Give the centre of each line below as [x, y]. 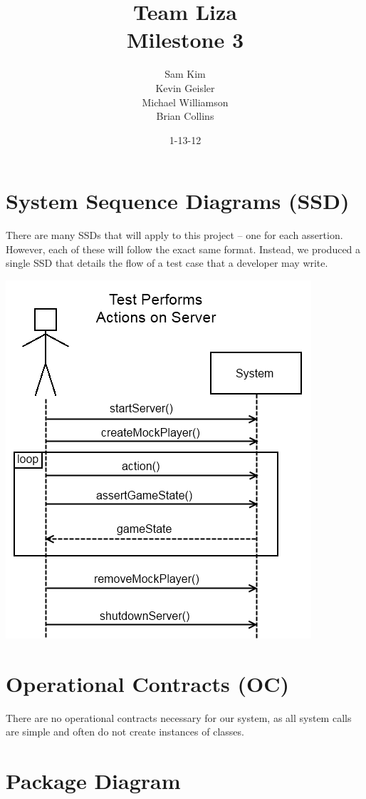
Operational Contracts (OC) [147, 683]
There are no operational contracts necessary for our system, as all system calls [179, 717]
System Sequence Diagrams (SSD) [178, 201]
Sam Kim [185, 74]
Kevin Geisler [185, 87]
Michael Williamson [185, 102]
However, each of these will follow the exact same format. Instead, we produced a [183, 249]
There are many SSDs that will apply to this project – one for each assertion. [174, 235]
